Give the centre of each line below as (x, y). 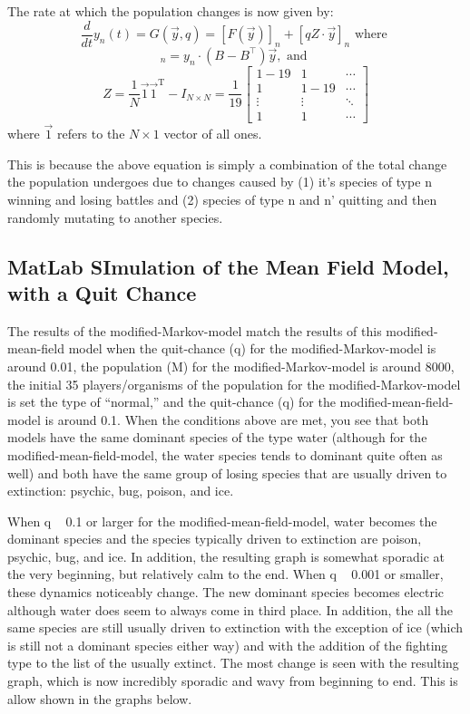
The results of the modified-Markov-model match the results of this (195, 330)
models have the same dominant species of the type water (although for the (217, 437)
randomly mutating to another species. (115, 217)
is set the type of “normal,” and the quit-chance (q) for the (171, 402)
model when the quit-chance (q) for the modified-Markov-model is (252, 348)
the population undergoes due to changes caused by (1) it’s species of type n (220, 182)
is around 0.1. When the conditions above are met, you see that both (237, 419)
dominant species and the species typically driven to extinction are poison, (215, 539)
